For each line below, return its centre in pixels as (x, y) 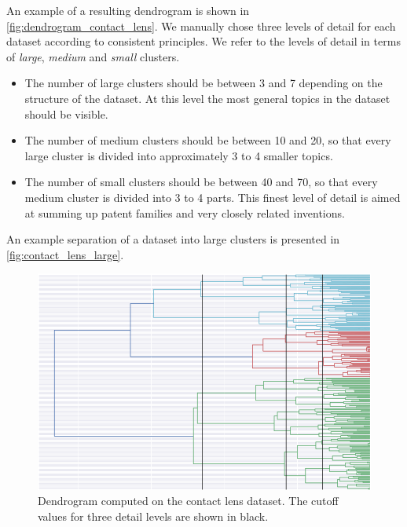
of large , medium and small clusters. (93, 56)
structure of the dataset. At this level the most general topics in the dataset (207, 98)
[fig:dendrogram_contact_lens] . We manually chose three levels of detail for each (201, 26)
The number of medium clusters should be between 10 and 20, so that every (208, 140)
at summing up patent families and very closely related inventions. (185, 212)
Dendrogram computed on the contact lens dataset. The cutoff (188, 501)
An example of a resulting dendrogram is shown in (128, 10)
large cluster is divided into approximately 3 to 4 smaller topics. (179, 155)
